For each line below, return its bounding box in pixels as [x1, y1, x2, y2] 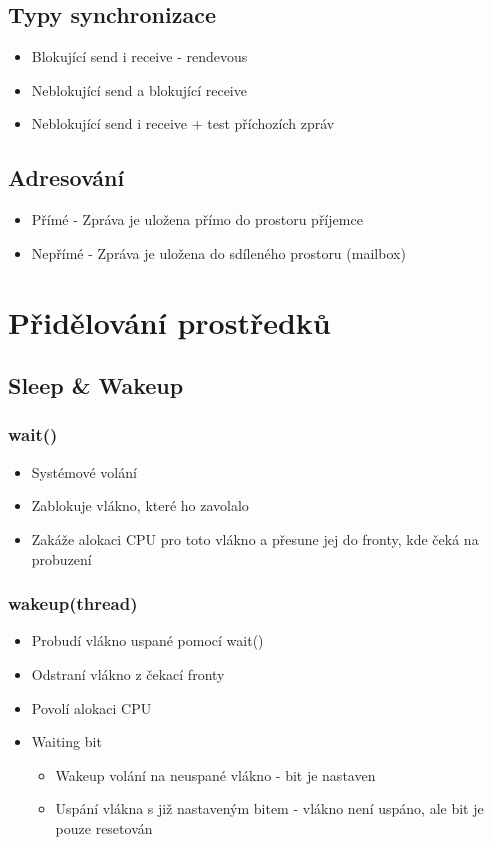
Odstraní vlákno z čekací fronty [31, 663, 225, 684]
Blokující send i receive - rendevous [31, 46, 248, 67]
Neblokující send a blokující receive [31, 79, 247, 100]
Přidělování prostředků [8, 301, 331, 342]
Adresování [8, 162, 125, 193]
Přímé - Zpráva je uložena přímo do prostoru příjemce [31, 209, 363, 230]
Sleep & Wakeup [8, 370, 184, 401]
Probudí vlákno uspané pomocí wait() [31, 630, 264, 651]
